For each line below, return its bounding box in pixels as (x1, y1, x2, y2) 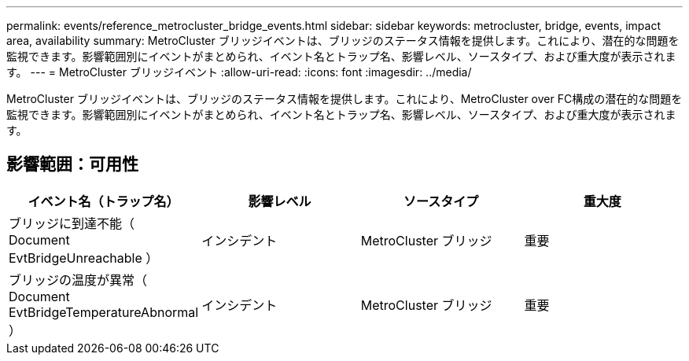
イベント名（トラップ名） (28, 193, 179, 209)
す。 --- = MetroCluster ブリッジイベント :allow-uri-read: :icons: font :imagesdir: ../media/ (6, 65, 472, 79)
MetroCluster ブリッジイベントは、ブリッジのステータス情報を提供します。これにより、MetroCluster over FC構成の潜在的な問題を (6, 92, 683, 105)
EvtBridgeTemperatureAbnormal (9, 304, 199, 320)
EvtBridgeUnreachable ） (9, 249, 159, 266)
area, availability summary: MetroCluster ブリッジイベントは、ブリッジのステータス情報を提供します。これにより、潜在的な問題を (6, 34, 680, 47)
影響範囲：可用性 (6, 154, 138, 175)
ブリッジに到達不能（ (9, 215, 135, 231)
